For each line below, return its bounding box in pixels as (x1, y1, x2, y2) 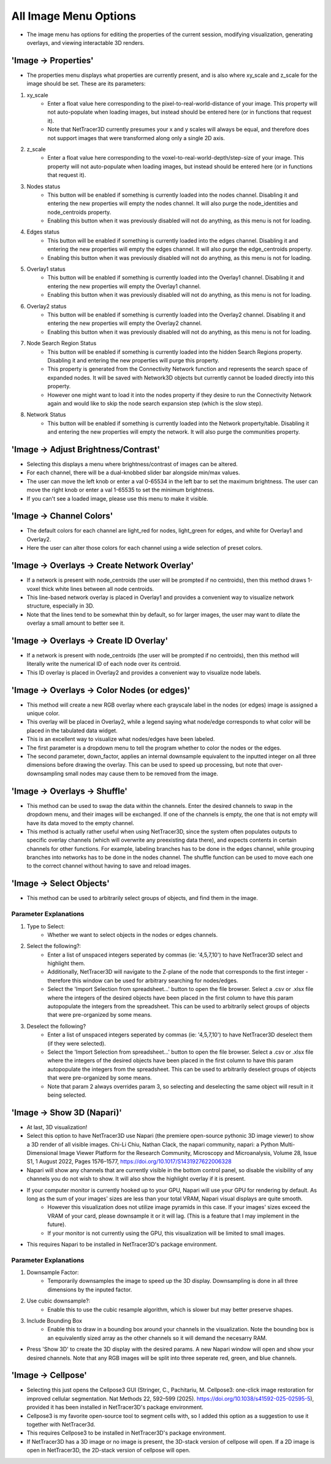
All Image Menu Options (11, 9, 136, 23)
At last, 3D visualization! (26, 1123, 88, 1130)
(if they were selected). (47, 1039, 107, 1047)
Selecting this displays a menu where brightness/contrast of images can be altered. (26, 460, 238, 468)
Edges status (26, 228, 60, 236)
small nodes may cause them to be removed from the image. (65, 770, 219, 777)
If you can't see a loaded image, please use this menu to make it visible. (26, 495, 208, 502)
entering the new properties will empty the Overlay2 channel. (47, 319, 202, 327)
